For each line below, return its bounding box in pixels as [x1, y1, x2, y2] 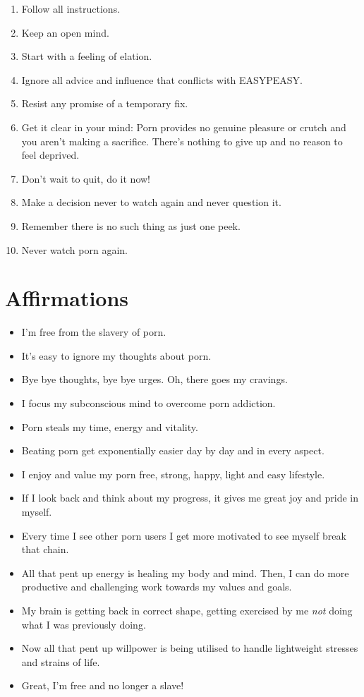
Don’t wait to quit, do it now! [21, 171, 151, 186]
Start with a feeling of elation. [21, 49, 152, 63]
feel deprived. [21, 147, 80, 162]
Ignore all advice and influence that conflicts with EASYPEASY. [21, 72, 303, 87]
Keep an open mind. [21, 25, 109, 40]
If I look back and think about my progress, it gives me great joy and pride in [21, 490, 358, 505]
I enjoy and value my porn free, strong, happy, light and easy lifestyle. [21, 466, 325, 481]
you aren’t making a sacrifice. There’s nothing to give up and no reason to [21, 133, 343, 148]
